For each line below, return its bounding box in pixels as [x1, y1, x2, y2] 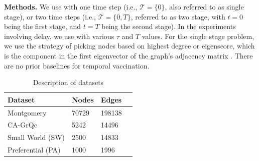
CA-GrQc [8, 119, 37, 130]
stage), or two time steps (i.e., [4, 11, 96, 21]
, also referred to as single [165, 1, 244, 11]
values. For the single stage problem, [142, 30, 254, 41]
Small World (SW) [8, 132, 65, 142]
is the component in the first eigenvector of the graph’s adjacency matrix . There [4, 50, 253, 60]
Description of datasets [33, 77, 104, 87]
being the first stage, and [4, 21, 81, 31]
